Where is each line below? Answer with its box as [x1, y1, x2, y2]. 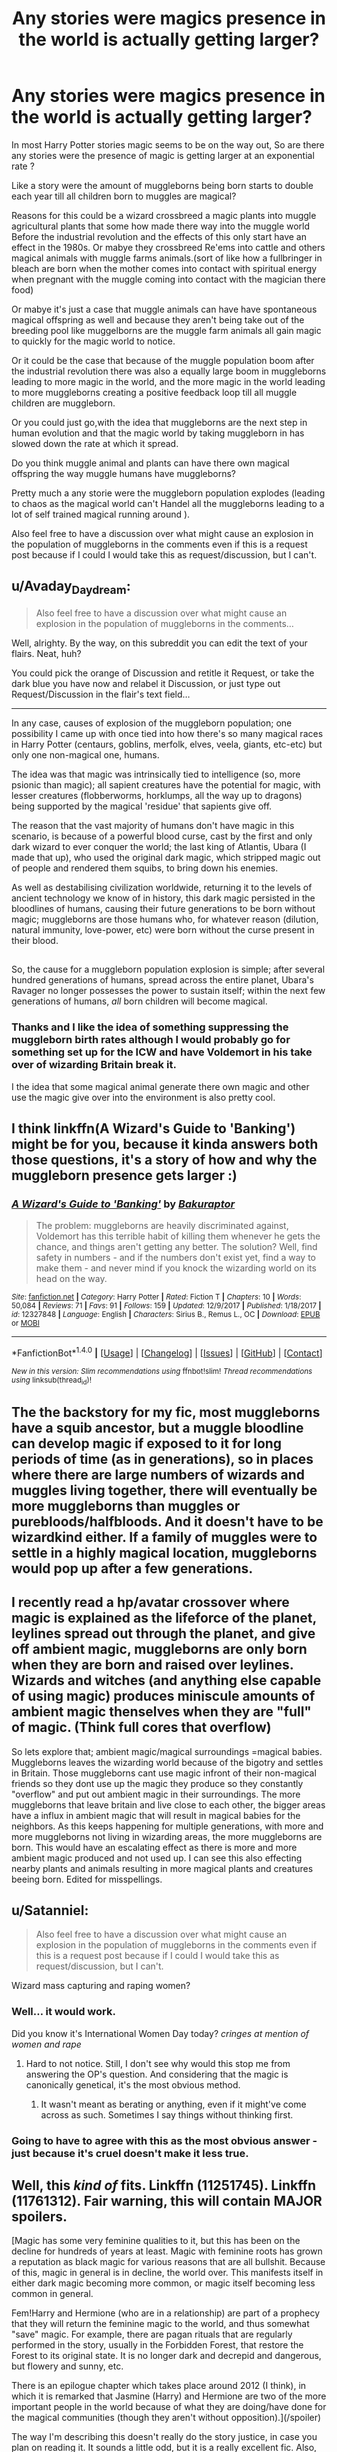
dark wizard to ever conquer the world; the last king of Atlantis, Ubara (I [11, 840, 307, 852]
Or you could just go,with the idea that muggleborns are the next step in [11, 416, 308, 428]
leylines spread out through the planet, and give [11, 1625, 316, 1642]
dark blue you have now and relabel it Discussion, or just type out [11, 677, 281, 689]
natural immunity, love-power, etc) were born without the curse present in [11, 923, 315, 936]
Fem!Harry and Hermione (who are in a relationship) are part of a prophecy [11, 2307, 321, 2319]
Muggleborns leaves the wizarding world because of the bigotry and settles [11, 1756, 324, 1768]
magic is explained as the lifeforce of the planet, [11, 1610, 317, 1627]
